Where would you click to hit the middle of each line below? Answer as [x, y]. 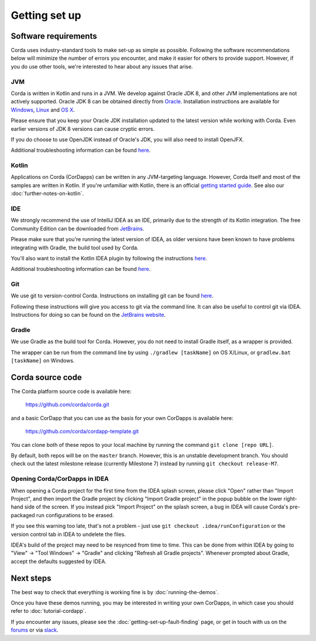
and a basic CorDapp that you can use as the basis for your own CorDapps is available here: [122, 418]
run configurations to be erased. [75, 515]
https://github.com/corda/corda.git [67, 405]
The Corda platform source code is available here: [71, 391]
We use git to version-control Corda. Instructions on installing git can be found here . [112, 296]
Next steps [31, 578]
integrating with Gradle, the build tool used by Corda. [75, 247]
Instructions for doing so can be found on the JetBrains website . [88, 315]
